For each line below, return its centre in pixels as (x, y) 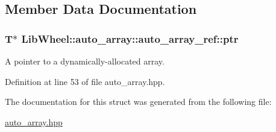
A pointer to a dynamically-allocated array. (85, 61)
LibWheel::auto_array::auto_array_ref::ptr (130, 38)
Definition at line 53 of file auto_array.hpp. (85, 81)
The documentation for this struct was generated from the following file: (138, 102)
